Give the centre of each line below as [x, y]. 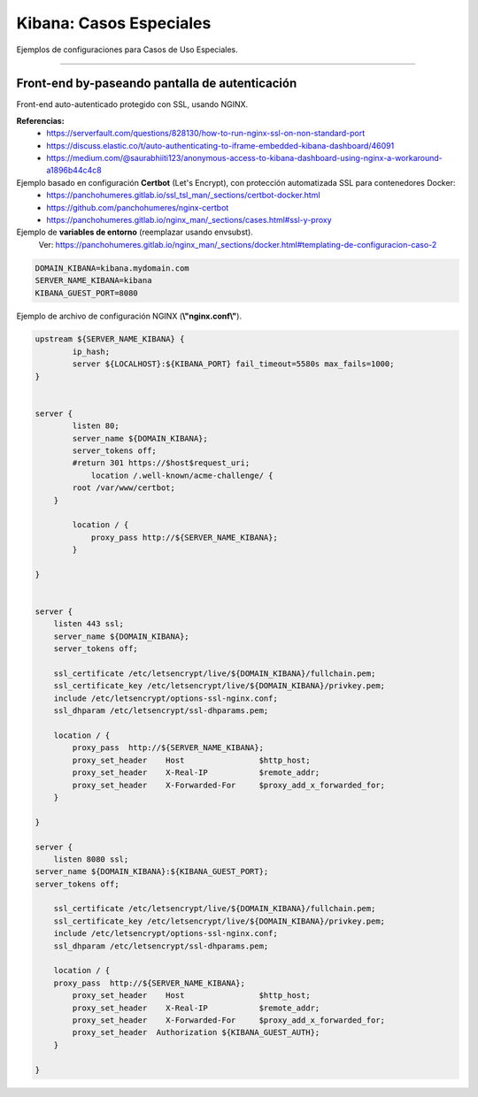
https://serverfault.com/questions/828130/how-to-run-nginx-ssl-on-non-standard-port [206, 134]
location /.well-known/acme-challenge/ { [182, 475]
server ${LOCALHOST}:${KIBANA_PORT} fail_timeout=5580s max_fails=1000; [233, 364]
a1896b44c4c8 [74, 170]
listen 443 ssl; [89, 624]
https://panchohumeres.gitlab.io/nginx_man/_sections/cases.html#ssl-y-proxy [189, 219]
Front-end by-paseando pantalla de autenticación [157, 84]
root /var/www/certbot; [124, 488]
